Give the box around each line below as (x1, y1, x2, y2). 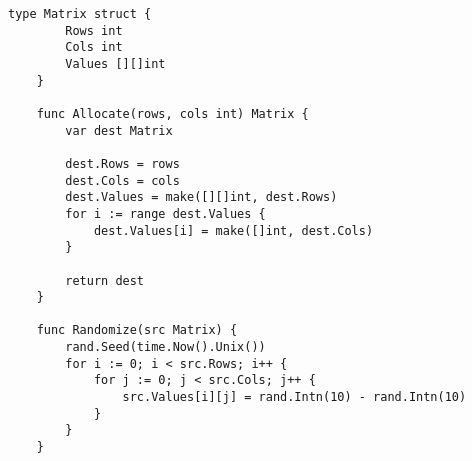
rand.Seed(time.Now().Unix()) (65, 340, 266, 355)
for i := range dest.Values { (65, 206, 266, 221)
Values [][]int (65, 56, 166, 71)
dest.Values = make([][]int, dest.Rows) (65, 190, 338, 205)
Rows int (65, 23, 123, 38)
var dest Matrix (65, 123, 173, 138)
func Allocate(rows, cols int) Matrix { (36, 106, 309, 121)
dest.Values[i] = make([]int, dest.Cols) (93, 223, 374, 238)
